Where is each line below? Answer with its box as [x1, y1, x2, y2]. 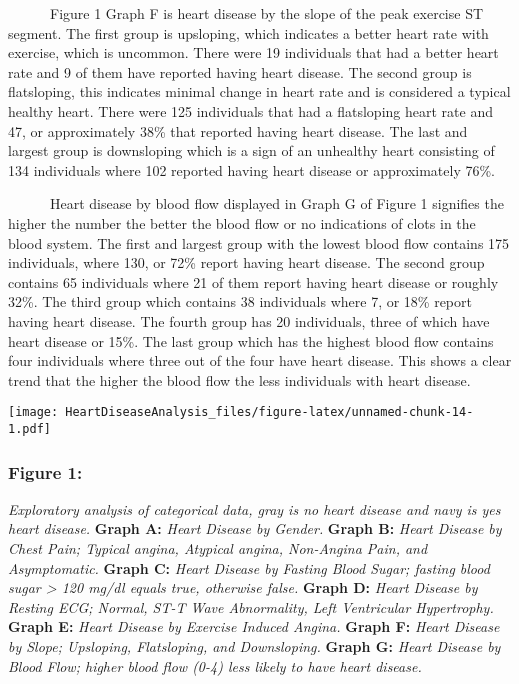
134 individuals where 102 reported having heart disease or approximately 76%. [8, 159, 495, 180]
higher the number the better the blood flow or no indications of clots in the [8, 212, 476, 233]
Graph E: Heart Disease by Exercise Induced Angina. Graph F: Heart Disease [8, 616, 500, 637]
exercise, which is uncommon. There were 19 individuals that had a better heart [8, 42, 499, 63]
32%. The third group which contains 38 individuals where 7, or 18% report [8, 291, 472, 312]
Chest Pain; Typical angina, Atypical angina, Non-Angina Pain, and [8, 538, 428, 558]
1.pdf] [8, 421, 51, 436]
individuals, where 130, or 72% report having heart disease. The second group [8, 252, 485, 273]
